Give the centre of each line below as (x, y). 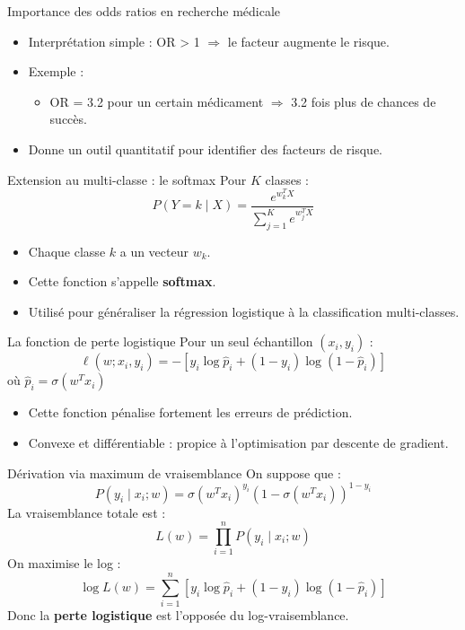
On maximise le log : (64, 563)
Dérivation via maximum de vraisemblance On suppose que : (174, 472)
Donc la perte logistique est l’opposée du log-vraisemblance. (178, 615)
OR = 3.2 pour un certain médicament (157, 101)
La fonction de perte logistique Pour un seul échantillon (160, 341)
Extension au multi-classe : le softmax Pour (127, 179)
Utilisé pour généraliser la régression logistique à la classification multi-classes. (244, 311)
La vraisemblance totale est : (87, 512)
